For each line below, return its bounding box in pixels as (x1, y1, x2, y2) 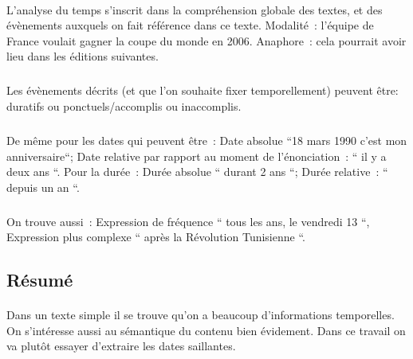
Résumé (6, 267, 73, 292)
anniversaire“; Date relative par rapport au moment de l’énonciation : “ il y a (6, 147, 387, 164)
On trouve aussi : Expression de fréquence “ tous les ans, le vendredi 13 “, (6, 213, 370, 229)
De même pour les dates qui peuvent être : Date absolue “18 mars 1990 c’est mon (6, 131, 407, 148)
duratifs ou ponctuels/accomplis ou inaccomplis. (6, 97, 242, 114)
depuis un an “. (6, 178, 80, 195)
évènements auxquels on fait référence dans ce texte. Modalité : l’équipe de (6, 17, 374, 33)
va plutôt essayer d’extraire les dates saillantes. (6, 338, 236, 354)
